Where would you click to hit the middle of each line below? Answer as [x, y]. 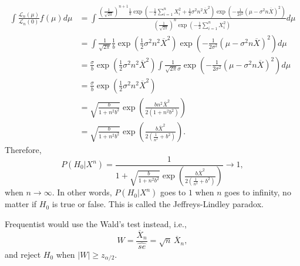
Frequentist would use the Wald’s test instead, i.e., [96, 224]
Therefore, [23, 149]
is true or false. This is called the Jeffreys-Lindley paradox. [158, 204]
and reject [23, 254]
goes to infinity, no [258, 192]
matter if [21, 204]
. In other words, [82, 192]
